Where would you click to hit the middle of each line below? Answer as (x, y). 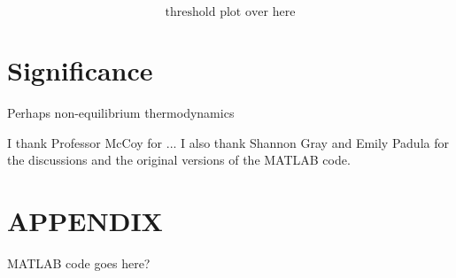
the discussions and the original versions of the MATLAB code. (179, 160)
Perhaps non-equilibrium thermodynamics (121, 113)
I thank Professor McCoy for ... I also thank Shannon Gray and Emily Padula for (228, 142)
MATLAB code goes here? (79, 263)
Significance (80, 70)
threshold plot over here (230, 12)
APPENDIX (85, 221)
